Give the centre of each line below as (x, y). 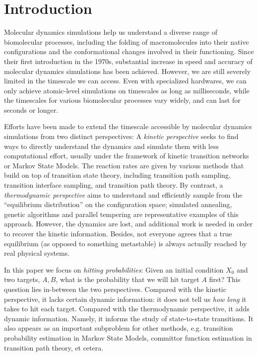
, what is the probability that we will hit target (128, 279)
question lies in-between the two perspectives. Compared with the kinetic (115, 289)
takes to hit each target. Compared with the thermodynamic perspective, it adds (127, 309)
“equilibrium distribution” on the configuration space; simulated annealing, (118, 204)
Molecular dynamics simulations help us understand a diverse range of (111, 32)
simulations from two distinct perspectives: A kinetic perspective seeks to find (121, 136)
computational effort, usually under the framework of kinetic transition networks (127, 156)
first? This (225, 279)
